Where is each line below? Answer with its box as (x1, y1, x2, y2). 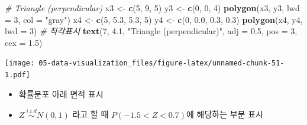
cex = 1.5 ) (5, 36, 43, 48)
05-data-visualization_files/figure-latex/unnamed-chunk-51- (38, 59, 285, 68)
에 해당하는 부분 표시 (186, 108, 263, 120)
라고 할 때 (72, 108, 109, 120)
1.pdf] (5, 71, 30, 80)
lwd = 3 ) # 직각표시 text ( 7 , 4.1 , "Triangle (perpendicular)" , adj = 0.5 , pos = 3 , (5, 25, 298, 37)
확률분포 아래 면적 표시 (18, 87, 104, 100)
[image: (5, 59, 35, 68)
